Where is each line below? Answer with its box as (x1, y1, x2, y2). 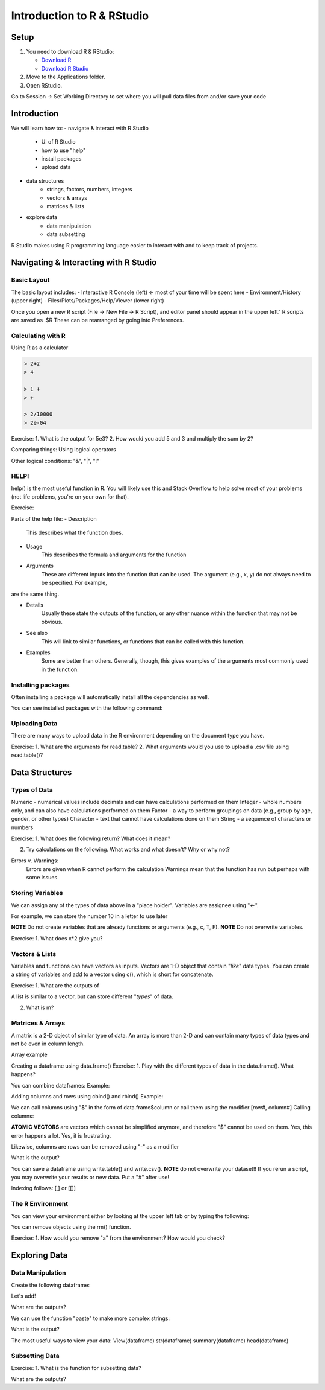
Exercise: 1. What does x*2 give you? (11, 934, 103, 942)
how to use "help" (41, 147, 86, 154)
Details (26, 601, 43, 608)
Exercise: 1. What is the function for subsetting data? (11, 1364, 141, 1371)
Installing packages (11, 681, 70, 689)
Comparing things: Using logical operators (11, 446, 117, 453)
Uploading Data (11, 719, 58, 728)
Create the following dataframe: (11, 1281, 90, 1289)
